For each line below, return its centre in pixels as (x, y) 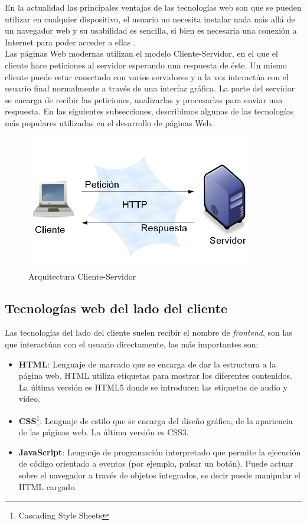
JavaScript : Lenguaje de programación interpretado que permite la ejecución (160, 452)
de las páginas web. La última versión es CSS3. (104, 432)
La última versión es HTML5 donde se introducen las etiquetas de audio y (153, 387)
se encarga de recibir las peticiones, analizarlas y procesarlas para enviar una (144, 99)
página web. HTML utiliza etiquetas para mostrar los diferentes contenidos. (155, 375)
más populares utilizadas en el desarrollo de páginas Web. (109, 122)
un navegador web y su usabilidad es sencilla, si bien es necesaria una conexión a (151, 30)
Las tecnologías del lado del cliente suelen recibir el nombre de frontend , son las (148, 332)
